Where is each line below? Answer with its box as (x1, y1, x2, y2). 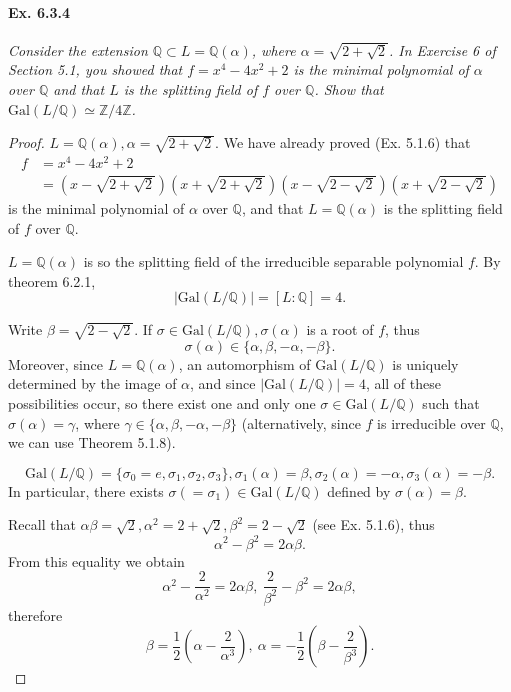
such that (422, 393, 480, 414)
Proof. (8, 132, 45, 153)
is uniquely (392, 353, 459, 374)
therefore (8, 604, 63, 625)
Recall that (8, 514, 76, 535)
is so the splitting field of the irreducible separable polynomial (83, 251, 464, 272)
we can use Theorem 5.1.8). (8, 432, 176, 453)
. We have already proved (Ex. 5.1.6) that (215, 132, 471, 153)
